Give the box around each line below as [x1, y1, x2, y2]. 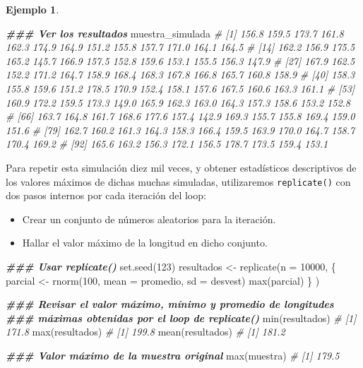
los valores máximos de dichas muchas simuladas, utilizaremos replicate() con [6, 174, 351, 189]
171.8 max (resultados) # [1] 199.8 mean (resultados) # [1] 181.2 [6, 324, 285, 339]
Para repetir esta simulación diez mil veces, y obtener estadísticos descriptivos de [6, 160, 357, 174]
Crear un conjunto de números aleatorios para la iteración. [22, 211, 276, 226]
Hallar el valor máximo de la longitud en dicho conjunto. [22, 235, 268, 250]
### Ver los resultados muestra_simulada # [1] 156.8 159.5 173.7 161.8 [6, 25, 344, 40]
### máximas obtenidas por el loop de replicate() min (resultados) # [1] [6, 310, 357, 325]
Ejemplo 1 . [6, 2, 59, 16]
